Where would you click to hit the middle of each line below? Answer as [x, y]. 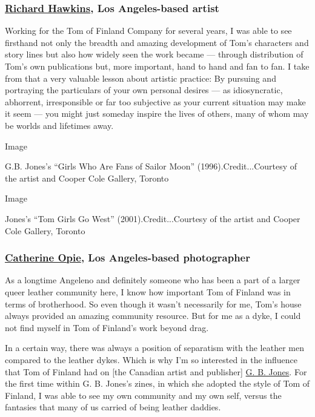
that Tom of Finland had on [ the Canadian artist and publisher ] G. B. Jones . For [156, 371]
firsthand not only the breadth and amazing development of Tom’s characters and [157, 42]
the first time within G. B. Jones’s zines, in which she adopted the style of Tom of [157, 383]
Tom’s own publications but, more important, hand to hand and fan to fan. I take [157, 66]
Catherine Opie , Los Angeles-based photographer [128, 258]
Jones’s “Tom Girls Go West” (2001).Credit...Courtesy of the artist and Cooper [153, 218]
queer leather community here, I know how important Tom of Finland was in [148, 291]
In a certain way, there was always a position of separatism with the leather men [154, 348]
